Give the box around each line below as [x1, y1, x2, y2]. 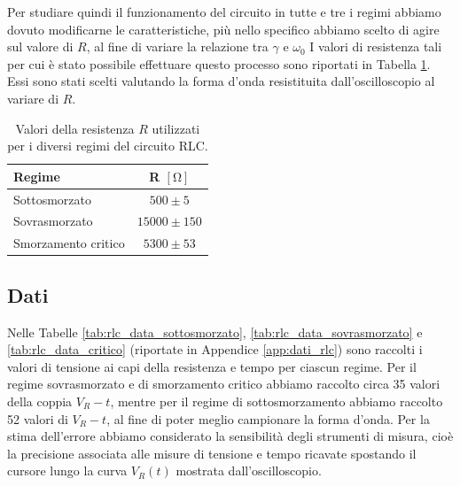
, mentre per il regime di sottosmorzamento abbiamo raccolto [110, 391, 443, 410]
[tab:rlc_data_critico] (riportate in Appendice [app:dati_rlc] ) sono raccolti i [7, 340, 423, 359]
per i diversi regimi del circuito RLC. [7, 136, 208, 155]
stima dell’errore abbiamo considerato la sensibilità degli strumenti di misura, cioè [7, 427, 454, 445]
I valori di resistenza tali [309, 37, 442, 56]
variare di [7, 89, 59, 107]
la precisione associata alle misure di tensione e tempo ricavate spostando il [7, 444, 417, 462]
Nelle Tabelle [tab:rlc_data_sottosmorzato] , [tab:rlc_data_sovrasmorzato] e [7, 322, 423, 341]
